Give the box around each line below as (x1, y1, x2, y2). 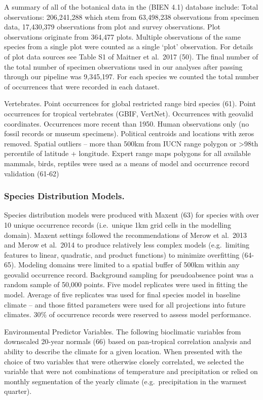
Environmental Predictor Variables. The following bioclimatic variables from (4, 326, 241, 336)
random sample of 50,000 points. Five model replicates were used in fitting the (4, 279, 248, 290)
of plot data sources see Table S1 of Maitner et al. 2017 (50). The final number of (4, 51, 258, 61)
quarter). (4, 386, 32, 396)
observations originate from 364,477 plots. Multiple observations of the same (4, 31, 241, 42)
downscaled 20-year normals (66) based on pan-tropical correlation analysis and (4, 336, 251, 347)
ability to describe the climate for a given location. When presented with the (4, 346, 242, 357)
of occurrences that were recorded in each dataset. (4, 81, 160, 91)
